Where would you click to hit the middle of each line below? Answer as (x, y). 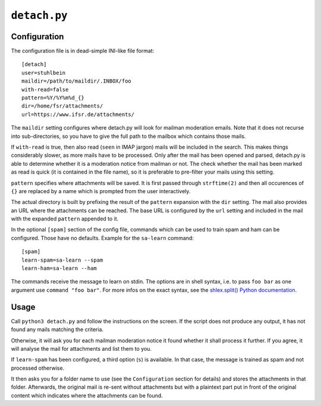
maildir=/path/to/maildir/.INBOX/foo (77, 81)
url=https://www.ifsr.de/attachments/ (78, 114)
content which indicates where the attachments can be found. (87, 395)
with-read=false (45, 89)
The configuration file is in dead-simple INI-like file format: (83, 51)
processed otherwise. (38, 368)
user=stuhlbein (44, 73)
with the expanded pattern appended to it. (65, 219)
